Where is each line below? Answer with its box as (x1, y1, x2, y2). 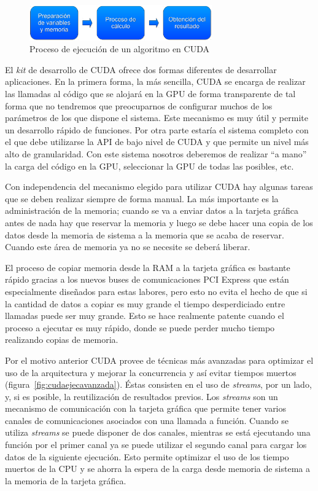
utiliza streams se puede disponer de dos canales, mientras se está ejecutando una (5, 426, 311, 439)
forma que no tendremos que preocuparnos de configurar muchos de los (5, 99, 273, 112)
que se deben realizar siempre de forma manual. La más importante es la (5, 192, 279, 205)
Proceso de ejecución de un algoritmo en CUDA (29, 42, 209, 55)
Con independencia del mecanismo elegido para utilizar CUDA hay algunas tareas (5, 180, 313, 193)
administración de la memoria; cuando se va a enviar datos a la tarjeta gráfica (5, 204, 298, 217)
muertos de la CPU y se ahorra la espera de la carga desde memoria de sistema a (5, 462, 311, 475)
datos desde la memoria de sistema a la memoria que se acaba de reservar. (5, 228, 284, 241)
